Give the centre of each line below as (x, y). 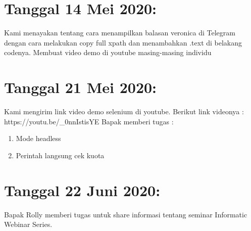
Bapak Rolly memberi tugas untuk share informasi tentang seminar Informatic (126, 214)
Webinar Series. (28, 224)
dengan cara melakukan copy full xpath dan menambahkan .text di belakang (123, 42)
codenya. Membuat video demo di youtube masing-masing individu (108, 52)
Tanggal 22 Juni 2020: (82, 190)
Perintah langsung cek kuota (60, 155)
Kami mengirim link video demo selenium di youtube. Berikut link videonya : (124, 111)
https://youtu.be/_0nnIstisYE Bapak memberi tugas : (89, 121)
